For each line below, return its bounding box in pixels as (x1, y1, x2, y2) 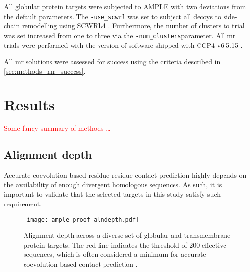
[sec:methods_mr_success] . (4, 66, 86, 76)
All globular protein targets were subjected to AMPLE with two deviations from (4, 1, 246, 11)
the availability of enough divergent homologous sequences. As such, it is (4, 179, 222, 189)
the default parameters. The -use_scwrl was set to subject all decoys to (4, 11, 222, 21)
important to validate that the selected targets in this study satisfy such (4, 189, 221, 199)
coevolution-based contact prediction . (24, 259, 138, 269)
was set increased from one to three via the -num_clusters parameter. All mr (4, 30, 236, 40)
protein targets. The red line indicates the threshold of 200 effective (24, 239, 226, 249)
